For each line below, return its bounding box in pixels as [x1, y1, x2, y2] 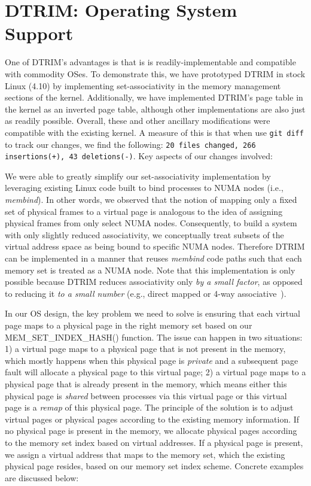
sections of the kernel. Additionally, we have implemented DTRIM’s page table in [5, 91, 303, 104]
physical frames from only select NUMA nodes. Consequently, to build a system [5, 217, 297, 229]
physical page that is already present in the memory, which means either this [5, 377, 287, 390]
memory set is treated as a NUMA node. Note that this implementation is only [5, 263, 295, 276]
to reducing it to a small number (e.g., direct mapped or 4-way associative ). [5, 287, 286, 299]
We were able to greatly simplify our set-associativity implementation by [5, 169, 271, 182]
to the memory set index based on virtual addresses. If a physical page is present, [5, 436, 303, 448]
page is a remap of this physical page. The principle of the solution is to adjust [5, 401, 294, 414]
